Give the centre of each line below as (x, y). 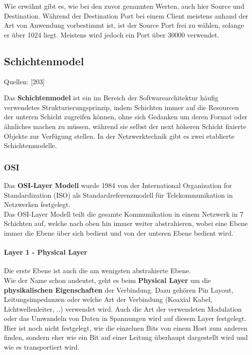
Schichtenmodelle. (30, 145)
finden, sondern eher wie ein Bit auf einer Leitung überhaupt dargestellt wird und (126, 337)
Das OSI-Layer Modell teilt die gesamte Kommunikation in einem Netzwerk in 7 (124, 214)
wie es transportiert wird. (42, 347)
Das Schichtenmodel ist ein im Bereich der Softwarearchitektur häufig (111, 98)
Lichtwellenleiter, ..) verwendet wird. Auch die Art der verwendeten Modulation (123, 308)
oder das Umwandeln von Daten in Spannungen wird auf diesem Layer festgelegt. (125, 318)
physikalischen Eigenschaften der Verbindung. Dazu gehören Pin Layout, (119, 290)
